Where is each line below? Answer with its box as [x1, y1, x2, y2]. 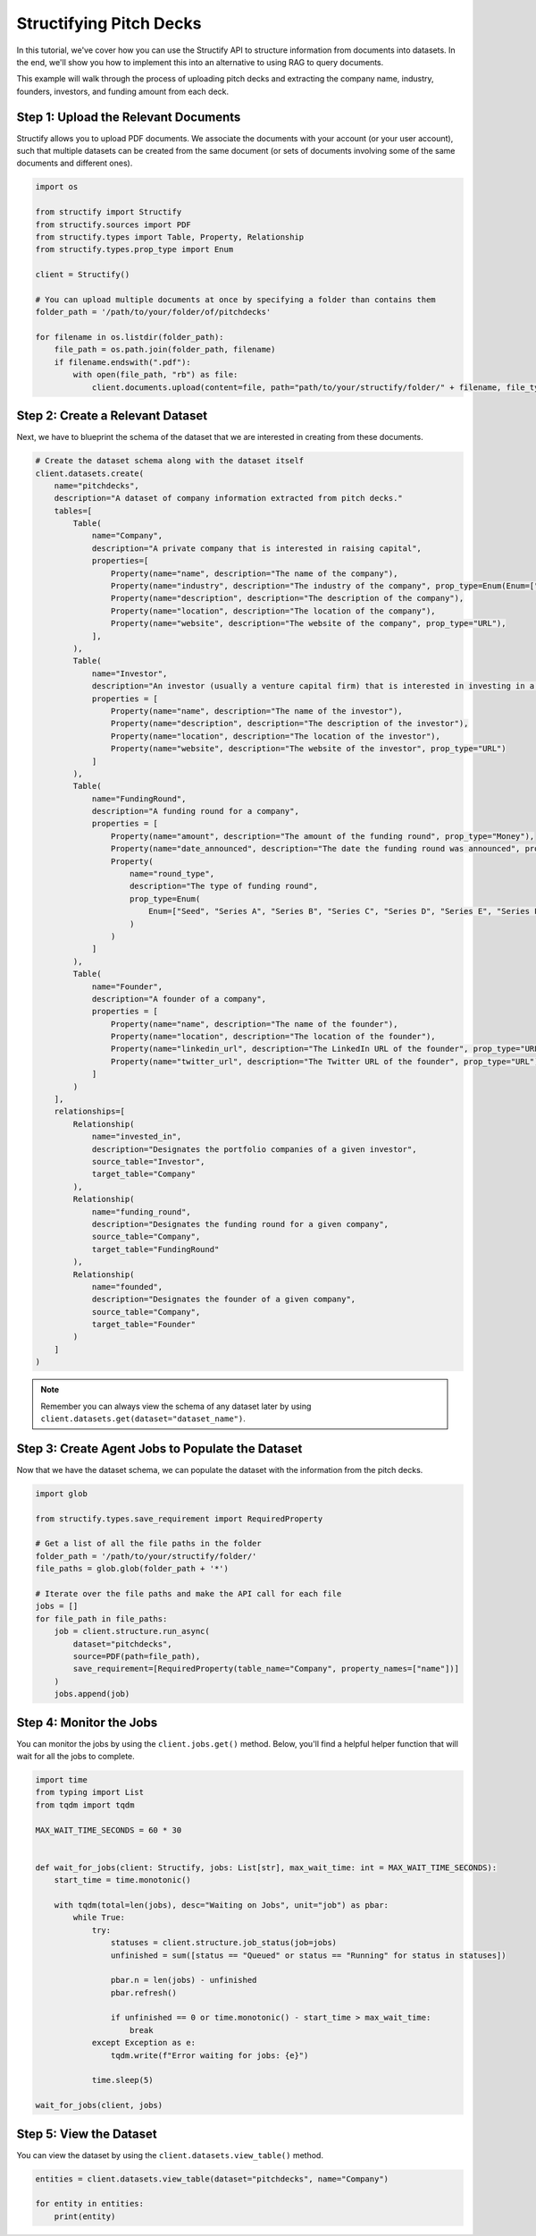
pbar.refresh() [110, 1987, 178, 1998]
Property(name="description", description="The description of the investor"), [110, 718, 469, 729]
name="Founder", [91, 981, 163, 992]
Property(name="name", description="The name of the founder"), [110, 1019, 398, 1029]
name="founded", [91, 1282, 163, 1292]
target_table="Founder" [91, 1319, 197, 1330]
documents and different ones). [16, 157, 133, 169]
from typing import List [35, 1787, 145, 1798]
